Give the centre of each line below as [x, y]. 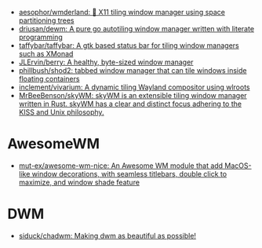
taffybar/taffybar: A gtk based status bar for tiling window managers [129, 46]
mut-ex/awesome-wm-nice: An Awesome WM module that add [121, 166]
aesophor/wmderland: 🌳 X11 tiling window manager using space [122, 12]
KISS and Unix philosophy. [61, 112]
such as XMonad [46, 54]
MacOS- [238, 166]
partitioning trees [46, 20]
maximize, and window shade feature [79, 182]
